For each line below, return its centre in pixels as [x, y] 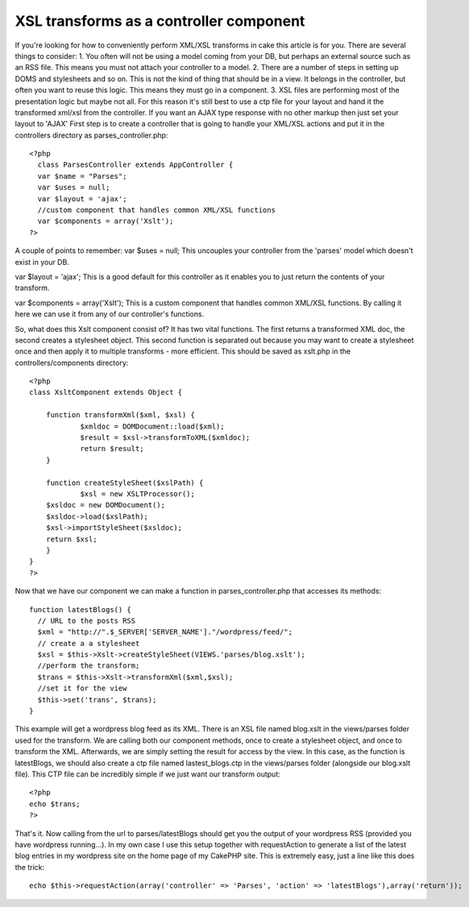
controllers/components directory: [72, 362]
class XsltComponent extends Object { [106, 392]
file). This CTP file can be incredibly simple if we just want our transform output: [148, 774]
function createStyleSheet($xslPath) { [125, 482]
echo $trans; [55, 804]
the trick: [30, 867]
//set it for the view [82, 688]
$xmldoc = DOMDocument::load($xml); [152, 426]
